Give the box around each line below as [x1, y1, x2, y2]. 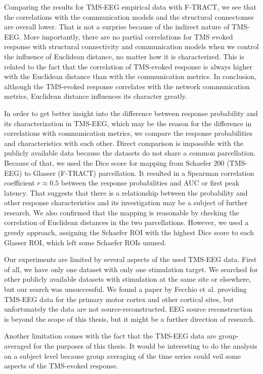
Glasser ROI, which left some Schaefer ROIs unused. [4, 237, 166, 247]
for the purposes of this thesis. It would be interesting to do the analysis [33, 341, 257, 351]
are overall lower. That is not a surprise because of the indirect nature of [4, 21, 230, 32]
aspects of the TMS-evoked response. [4, 360, 118, 371]
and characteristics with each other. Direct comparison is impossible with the [4, 137, 243, 148]
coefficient [4, 177, 35, 188]
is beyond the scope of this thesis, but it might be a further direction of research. [4, 313, 255, 324]
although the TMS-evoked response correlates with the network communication [4, 81, 250, 91]
